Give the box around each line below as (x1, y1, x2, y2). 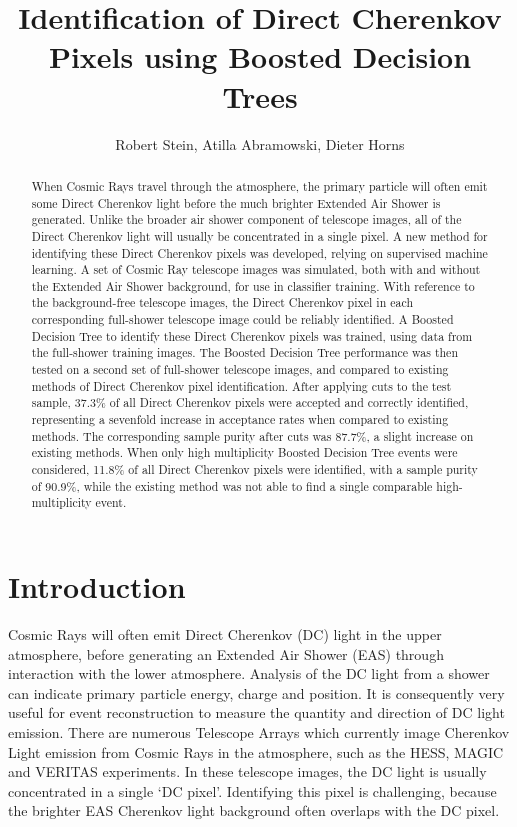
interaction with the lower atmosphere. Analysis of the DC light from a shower (8, 663, 490, 684)
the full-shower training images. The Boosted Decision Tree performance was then (31, 344, 459, 361)
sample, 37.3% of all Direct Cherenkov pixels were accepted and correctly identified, (31, 394, 469, 411)
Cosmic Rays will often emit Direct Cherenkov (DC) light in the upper (8, 623, 442, 644)
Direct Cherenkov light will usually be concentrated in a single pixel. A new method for (31, 227, 488, 244)
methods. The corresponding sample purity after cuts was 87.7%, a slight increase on (31, 427, 474, 444)
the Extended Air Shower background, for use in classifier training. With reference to (31, 277, 475, 294)
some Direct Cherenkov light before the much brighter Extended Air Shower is (31, 194, 441, 211)
